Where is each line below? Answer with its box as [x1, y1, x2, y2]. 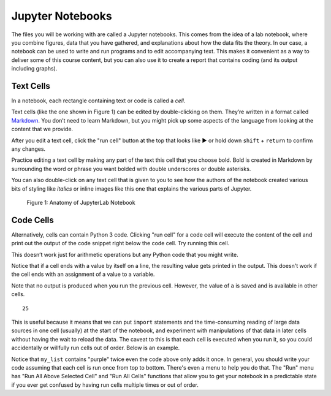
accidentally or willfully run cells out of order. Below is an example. [11, 344, 180, 352]
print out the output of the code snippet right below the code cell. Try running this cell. [11, 240, 230, 247]
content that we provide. [11, 126, 74, 133]
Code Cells [11, 215, 55, 225]
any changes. [11, 145, 46, 153]
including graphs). [11, 65, 58, 72]
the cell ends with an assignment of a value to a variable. [11, 270, 155, 278]
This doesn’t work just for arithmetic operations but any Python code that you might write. [11, 251, 238, 258]
